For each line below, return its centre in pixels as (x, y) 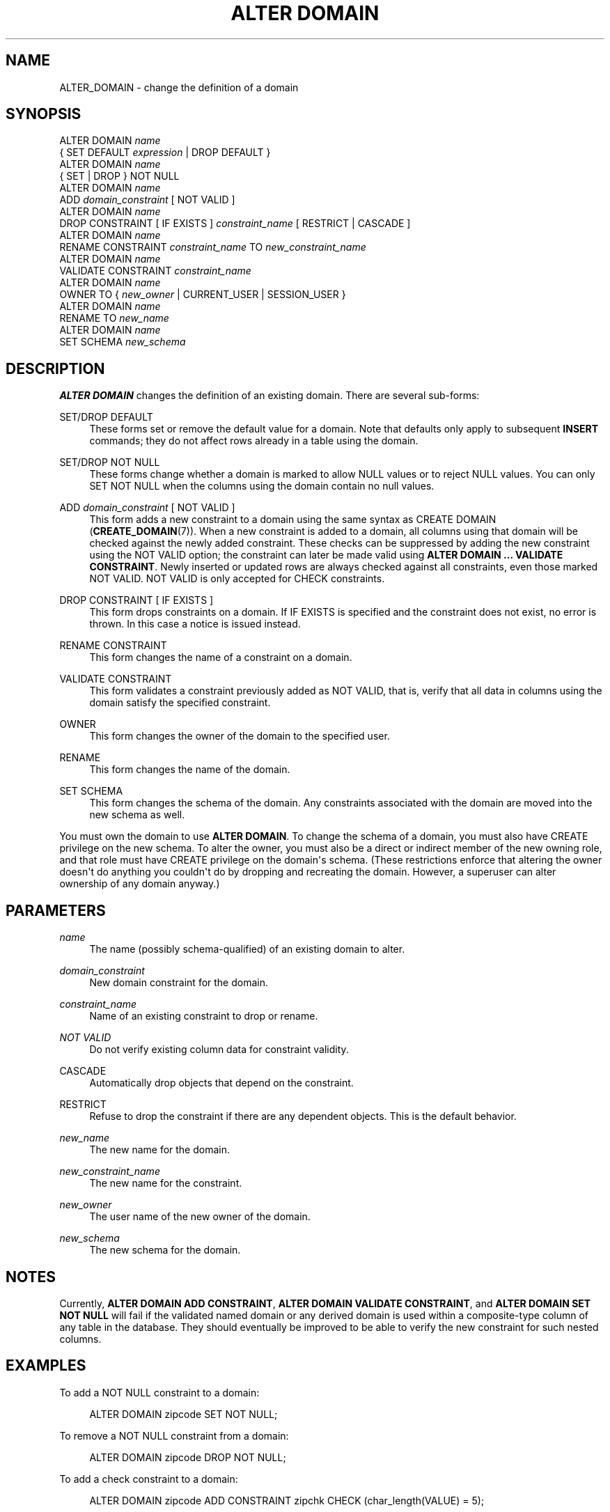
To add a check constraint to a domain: (149, 1479)
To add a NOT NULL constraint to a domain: (159, 1392)
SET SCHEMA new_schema (123, 342)
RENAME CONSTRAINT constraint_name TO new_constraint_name (213, 247)
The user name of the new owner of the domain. (200, 1217)
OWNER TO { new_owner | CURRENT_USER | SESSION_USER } (203, 295)
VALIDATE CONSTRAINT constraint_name (155, 271)
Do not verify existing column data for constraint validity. (219, 1050)
